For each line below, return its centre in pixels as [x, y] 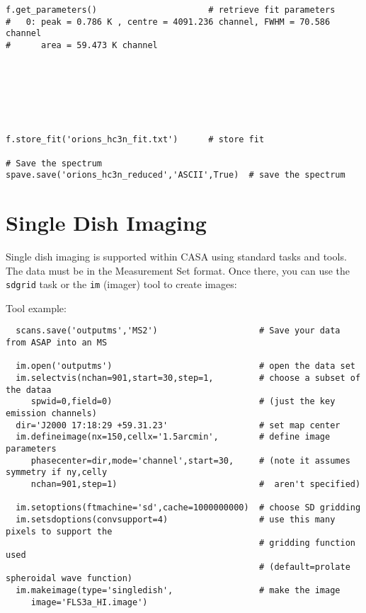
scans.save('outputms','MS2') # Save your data [178, 331]
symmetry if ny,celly [57, 472]
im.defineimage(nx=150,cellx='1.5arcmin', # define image [173, 437]
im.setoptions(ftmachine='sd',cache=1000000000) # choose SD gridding [188, 508]
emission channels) [51, 413]
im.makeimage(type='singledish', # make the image [178, 590]
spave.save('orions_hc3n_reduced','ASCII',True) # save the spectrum [176, 175]
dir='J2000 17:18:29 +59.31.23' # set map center [178, 425]
